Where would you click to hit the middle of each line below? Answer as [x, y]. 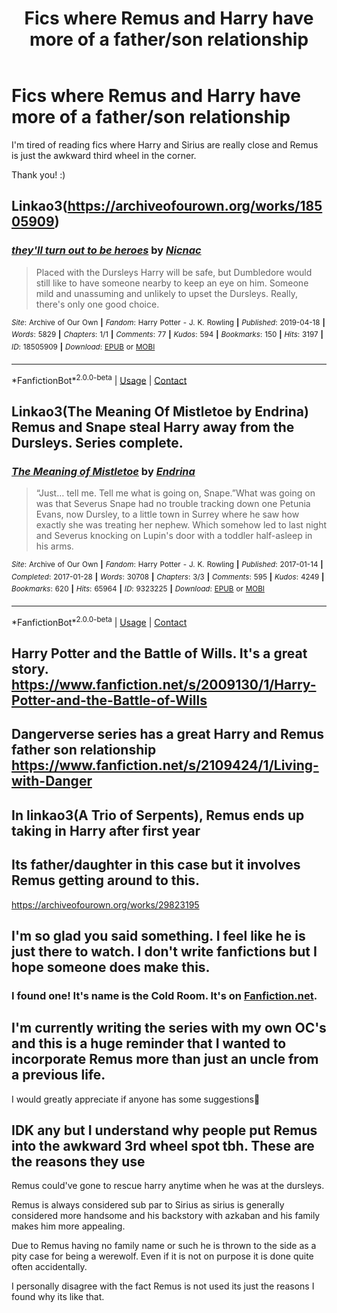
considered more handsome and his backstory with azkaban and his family [166, 1216]
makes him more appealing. [68, 1226]
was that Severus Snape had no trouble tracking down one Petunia [173, 503]
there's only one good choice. [97, 304]
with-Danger [52, 781]
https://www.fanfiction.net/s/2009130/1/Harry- [164, 684]
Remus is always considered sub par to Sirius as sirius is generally [148, 1205]
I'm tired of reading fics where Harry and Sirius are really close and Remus [165, 144]
